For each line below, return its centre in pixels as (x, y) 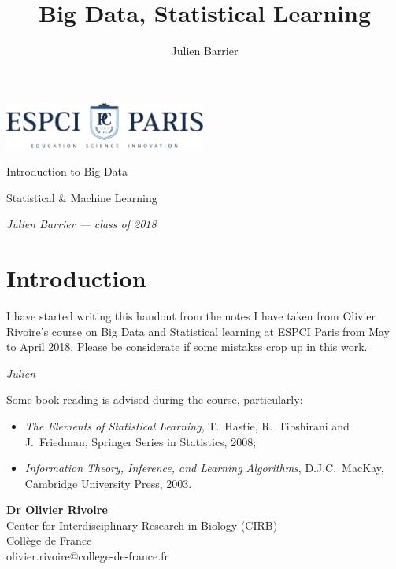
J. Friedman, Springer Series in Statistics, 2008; (141, 441)
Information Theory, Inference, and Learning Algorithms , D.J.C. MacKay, (204, 468)
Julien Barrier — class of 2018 (81, 224)
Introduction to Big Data (67, 171)
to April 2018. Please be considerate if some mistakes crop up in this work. (187, 347)
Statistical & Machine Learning (82, 197)
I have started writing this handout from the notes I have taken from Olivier (191, 315)
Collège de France (49, 540)
